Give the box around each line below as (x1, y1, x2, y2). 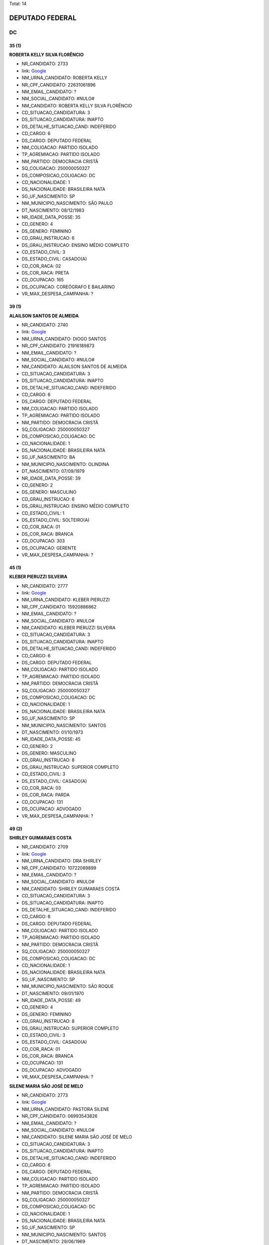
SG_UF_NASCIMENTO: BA (21, 454, 76, 460)
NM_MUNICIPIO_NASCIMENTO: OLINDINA (21, 461, 110, 467)
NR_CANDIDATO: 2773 (21, 1092, 68, 1098)
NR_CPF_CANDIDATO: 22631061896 (21, 82, 96, 88)
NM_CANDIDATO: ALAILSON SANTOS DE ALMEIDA (21, 364, 127, 370)
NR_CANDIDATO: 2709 (21, 844, 68, 850)
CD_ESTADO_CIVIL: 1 (21, 510, 65, 516)
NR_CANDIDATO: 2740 (21, 322, 68, 328)
